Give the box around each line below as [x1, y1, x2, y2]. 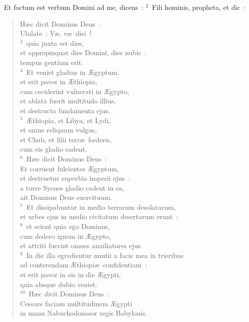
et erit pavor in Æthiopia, [20, 76, 98, 87]
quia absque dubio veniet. [20, 279, 98, 289]
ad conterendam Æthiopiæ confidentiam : [20, 259, 147, 270]
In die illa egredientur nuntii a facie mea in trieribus [26, 250, 184, 260]
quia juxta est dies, [26, 37, 84, 48]
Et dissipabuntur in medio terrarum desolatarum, [26, 201, 176, 212]
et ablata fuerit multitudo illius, [20, 96, 116, 106]
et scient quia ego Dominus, [26, 221, 110, 231]
